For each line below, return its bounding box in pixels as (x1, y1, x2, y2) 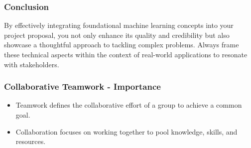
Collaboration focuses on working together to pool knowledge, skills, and (15, 126, 238, 137)
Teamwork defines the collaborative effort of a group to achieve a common (15, 100, 242, 110)
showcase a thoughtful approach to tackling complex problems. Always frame (4, 39, 239, 50)
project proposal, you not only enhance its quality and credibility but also (4, 29, 230, 40)
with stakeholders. (4, 59, 59, 69)
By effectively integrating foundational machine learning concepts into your (4, 20, 234, 30)
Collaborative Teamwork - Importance (4, 80, 161, 93)
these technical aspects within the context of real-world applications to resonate (4, 49, 248, 59)
